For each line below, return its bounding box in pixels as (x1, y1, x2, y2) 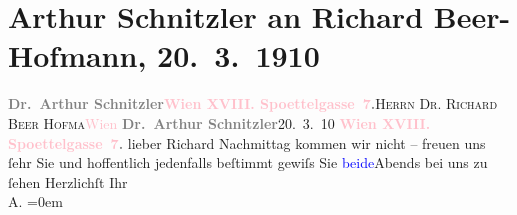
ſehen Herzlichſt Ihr (8, 171, 128, 192)
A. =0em (8, 191, 63, 212)
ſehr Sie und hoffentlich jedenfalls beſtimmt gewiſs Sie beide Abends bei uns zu (8, 152, 488, 173)
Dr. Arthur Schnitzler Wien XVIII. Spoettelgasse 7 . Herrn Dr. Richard (8, 93, 498, 114)
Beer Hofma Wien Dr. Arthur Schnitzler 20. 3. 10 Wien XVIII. (8, 112, 431, 133)
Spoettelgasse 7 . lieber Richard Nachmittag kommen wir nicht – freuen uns (8, 132, 486, 153)
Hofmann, (8, 35, 147, 76)
